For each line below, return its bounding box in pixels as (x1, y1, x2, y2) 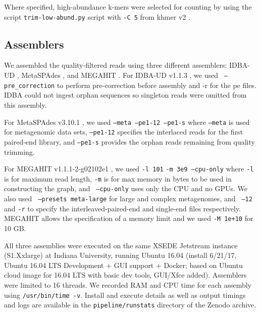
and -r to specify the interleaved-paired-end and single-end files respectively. (4, 203, 241, 213)
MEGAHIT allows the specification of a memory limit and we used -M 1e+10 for (4, 213, 253, 223)
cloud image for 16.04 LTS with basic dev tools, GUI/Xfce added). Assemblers (4, 270, 247, 280)
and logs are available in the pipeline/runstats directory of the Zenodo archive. (4, 299, 256, 310)
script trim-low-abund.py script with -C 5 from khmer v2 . (4, 11, 190, 22)
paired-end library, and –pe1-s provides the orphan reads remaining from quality (4, 136, 255, 147)
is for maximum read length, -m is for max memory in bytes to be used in (4, 173, 232, 184)
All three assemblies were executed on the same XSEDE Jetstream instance (4, 240, 238, 250)
